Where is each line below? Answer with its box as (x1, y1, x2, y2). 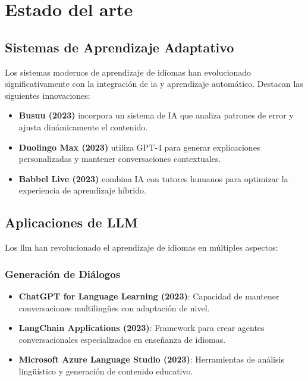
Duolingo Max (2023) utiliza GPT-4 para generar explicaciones (18, 140, 260, 153)
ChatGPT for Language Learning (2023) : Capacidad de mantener (18, 289, 279, 302)
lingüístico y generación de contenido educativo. (18, 364, 193, 377)
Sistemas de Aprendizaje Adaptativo (5, 38, 234, 56)
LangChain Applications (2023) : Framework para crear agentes (18, 321, 265, 334)
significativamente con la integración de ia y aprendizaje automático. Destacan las (5, 77, 303, 90)
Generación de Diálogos (5, 266, 121, 281)
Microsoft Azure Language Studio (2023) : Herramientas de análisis (18, 353, 284, 366)
